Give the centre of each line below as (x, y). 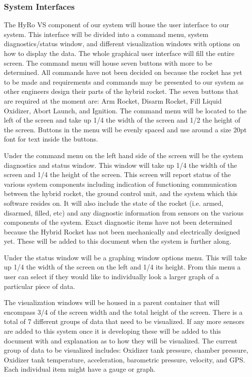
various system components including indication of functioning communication (120, 184)
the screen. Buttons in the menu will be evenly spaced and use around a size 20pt (125, 129)
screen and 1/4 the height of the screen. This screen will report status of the (118, 174)
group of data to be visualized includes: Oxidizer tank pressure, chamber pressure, (126, 350)
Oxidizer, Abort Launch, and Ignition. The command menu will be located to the (125, 110)
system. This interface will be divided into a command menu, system (106, 34)
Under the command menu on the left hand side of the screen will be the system (124, 155)
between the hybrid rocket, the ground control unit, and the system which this (121, 193)
